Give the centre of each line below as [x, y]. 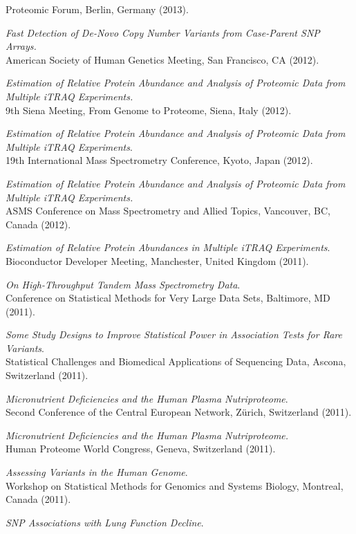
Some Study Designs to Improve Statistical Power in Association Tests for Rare [174, 334]
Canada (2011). [38, 499]
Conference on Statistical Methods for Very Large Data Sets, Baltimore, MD [168, 298]
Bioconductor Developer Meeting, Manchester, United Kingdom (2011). [157, 260]
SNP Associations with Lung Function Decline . [105, 522]
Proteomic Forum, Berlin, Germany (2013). [97, 9]
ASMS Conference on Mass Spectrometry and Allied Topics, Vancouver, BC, [168, 211]
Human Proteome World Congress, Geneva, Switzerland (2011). [141, 449]
